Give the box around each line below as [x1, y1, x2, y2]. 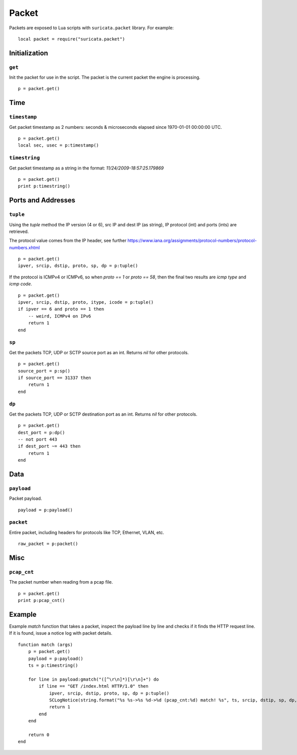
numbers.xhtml [9, 244, 40, 250]
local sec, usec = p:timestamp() [18, 143, 99, 148]
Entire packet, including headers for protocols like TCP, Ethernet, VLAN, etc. [9, 529, 164, 535]
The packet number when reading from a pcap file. [9, 579, 113, 585]
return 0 [28, 732, 49, 738]
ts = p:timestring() [28, 663, 78, 668]
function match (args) [18, 642, 73, 647]
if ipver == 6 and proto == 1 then [18, 306, 104, 312]
